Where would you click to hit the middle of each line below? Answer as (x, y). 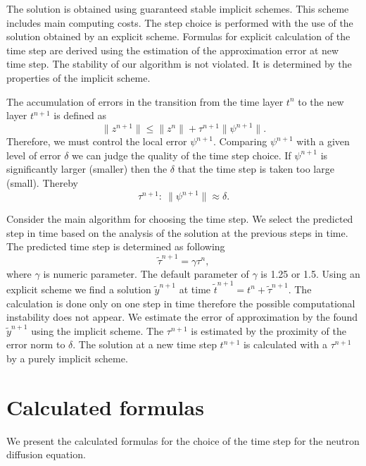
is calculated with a (285, 344)
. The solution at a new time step (145, 344)
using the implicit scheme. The (97, 330)
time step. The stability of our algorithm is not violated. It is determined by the (179, 64)
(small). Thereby (43, 183)
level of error (34, 155)
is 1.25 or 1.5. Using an (310, 273)
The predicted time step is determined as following (116, 246)
